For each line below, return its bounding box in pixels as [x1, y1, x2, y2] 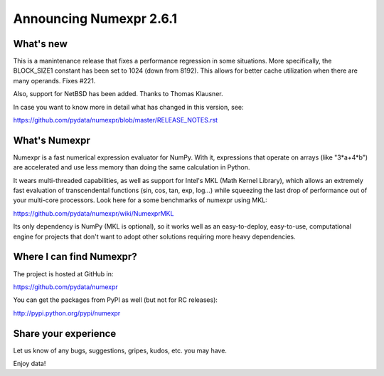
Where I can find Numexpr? [13, 251, 138, 263]
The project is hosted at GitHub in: [13, 269, 114, 278]
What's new [13, 38, 68, 50]
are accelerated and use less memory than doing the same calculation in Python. [13, 163, 250, 172]
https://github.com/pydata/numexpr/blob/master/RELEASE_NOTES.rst [13, 116, 218, 125]
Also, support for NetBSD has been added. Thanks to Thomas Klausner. [13, 90, 223, 98]
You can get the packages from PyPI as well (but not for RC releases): [13, 296, 218, 304]
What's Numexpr [13, 134, 90, 146]
